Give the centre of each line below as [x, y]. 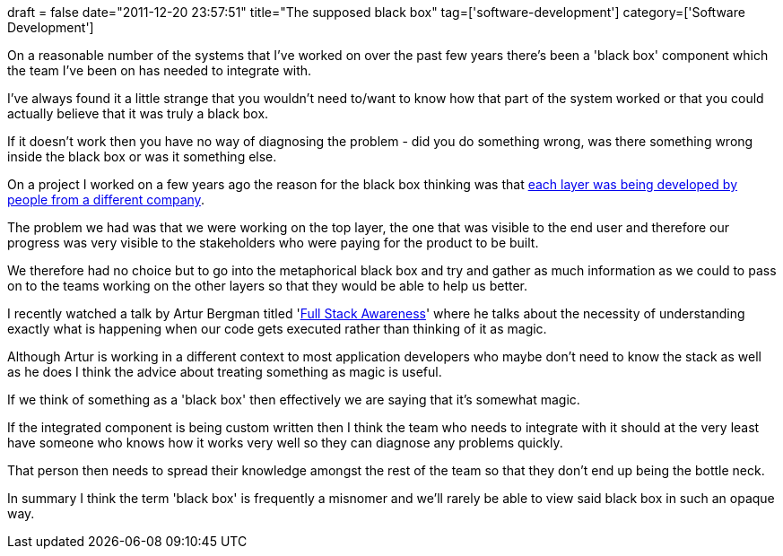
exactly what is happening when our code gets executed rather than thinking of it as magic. [277, 329]
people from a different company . [106, 200]
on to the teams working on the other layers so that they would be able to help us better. [268, 286]
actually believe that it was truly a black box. [138, 113]
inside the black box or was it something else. [142, 156]
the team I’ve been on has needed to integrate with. [160, 70]
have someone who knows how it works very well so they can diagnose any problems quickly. [285, 443]
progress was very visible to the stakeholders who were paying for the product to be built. [273, 243]
